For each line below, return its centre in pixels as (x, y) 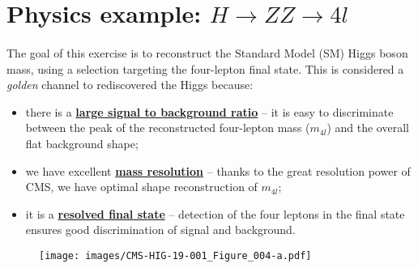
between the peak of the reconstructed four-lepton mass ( (168, 128)
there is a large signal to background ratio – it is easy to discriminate (209, 111)
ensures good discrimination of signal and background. (160, 230)
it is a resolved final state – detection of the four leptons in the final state (215, 213)
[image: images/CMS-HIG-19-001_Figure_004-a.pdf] (175, 255)
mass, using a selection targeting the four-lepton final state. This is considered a (205, 68)
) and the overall (368, 128)
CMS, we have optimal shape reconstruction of (141, 187)
